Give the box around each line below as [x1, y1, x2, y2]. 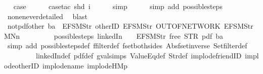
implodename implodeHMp [42, 60, 128, 70]
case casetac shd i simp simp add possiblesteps [13, 1, 223, 11]
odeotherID [4, 60, 39, 70]
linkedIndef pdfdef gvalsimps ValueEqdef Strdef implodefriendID [35, 50, 242, 60]
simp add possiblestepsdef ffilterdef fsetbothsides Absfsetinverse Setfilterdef [7, 40, 247, 51]
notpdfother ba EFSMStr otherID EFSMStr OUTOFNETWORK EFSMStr [7, 21, 253, 31]
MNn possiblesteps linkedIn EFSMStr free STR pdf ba [4, 30, 224, 41]
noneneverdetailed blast [7, 11, 88, 21]
